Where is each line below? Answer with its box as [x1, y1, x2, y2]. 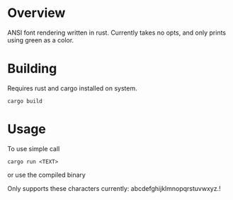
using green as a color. [7, 35, 74, 44]
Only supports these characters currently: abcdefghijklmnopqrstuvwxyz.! [7, 184, 221, 192]
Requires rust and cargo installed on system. [7, 83, 137, 93]
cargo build [7, 98, 42, 105]
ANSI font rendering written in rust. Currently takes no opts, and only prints [7, 28, 227, 37]
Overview [7, 5, 66, 21]
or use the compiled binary [7, 170, 86, 179]
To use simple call [7, 144, 60, 153]
